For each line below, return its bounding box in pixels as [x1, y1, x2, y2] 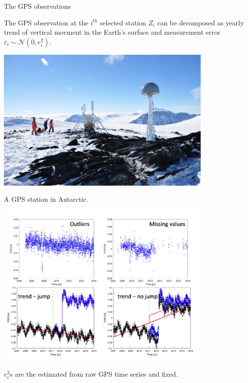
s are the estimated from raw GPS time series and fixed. [10, 369, 178, 379]
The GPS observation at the [4, 17, 88, 27]
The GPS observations [4, 1, 71, 11]
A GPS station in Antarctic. [4, 194, 88, 204]
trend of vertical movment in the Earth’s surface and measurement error [4, 27, 221, 37]
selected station [100, 17, 146, 27]
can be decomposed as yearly [157, 17, 244, 27]
